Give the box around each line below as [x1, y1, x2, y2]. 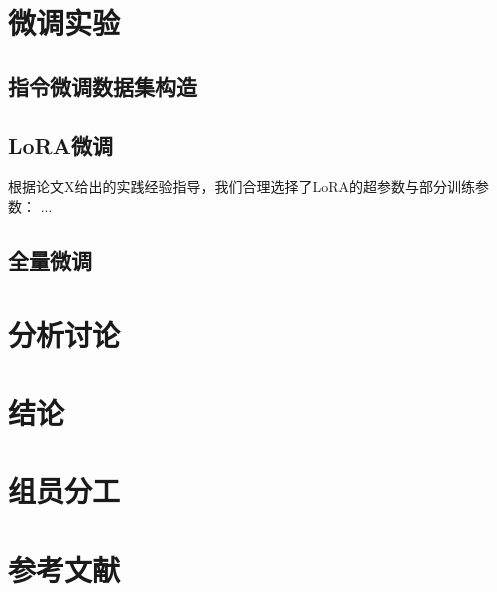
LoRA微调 [8, 129, 113, 160]
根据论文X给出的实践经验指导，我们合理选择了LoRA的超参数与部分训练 [8, 176, 476, 197]
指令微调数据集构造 [8, 70, 197, 101]
